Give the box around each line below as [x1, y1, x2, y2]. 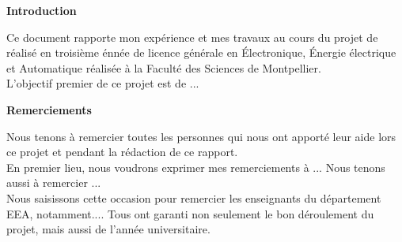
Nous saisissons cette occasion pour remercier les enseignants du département [6, 189, 381, 206]
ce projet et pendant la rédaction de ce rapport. [6, 143, 238, 160]
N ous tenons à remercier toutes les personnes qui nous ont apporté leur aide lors [6, 128, 396, 144]
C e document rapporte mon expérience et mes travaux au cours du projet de [6, 28, 378, 45]
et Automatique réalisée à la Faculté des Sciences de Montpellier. [6, 59, 321, 76]
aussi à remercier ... [6, 174, 101, 191]
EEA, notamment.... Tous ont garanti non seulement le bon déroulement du [6, 205, 374, 222]
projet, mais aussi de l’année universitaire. [6, 221, 210, 237]
